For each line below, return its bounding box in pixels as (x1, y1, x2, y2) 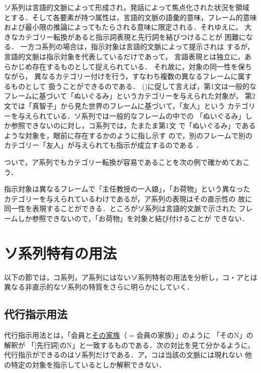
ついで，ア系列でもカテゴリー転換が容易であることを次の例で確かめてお (4, 156, 243, 167)
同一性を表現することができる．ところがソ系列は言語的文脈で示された (4, 203, 236, 214)
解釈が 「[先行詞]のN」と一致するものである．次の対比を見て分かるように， (4, 339, 255, 350)
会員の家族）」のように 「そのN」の (136, 329, 253, 340)
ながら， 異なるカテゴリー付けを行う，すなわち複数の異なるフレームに (4, 71, 238, 81)
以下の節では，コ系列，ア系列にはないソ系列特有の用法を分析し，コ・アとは (4, 271, 257, 282)
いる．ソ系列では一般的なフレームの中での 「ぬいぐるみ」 (53, 110, 245, 121)
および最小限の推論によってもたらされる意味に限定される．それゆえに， (4, 22, 242, 32)
